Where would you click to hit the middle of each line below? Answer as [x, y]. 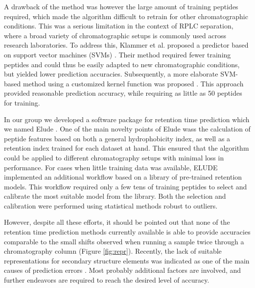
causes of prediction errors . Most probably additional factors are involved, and [123, 270]
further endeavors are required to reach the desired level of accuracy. [107, 280]
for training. [22, 102]
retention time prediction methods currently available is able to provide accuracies [127, 232]
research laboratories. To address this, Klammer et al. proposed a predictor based [126, 45]
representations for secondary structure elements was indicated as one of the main [127, 260]
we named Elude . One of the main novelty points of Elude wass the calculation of [127, 129]
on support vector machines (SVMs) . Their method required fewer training [117, 54]
